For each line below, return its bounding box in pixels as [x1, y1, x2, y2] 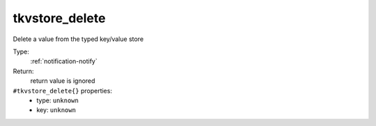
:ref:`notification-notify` [30, 57, 97, 65]
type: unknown [36, 96, 79, 104]
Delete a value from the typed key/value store [13, 35, 144, 43]
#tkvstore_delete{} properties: [13, 86, 113, 95]
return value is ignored [30, 77, 95, 85]
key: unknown [36, 106, 77, 114]
